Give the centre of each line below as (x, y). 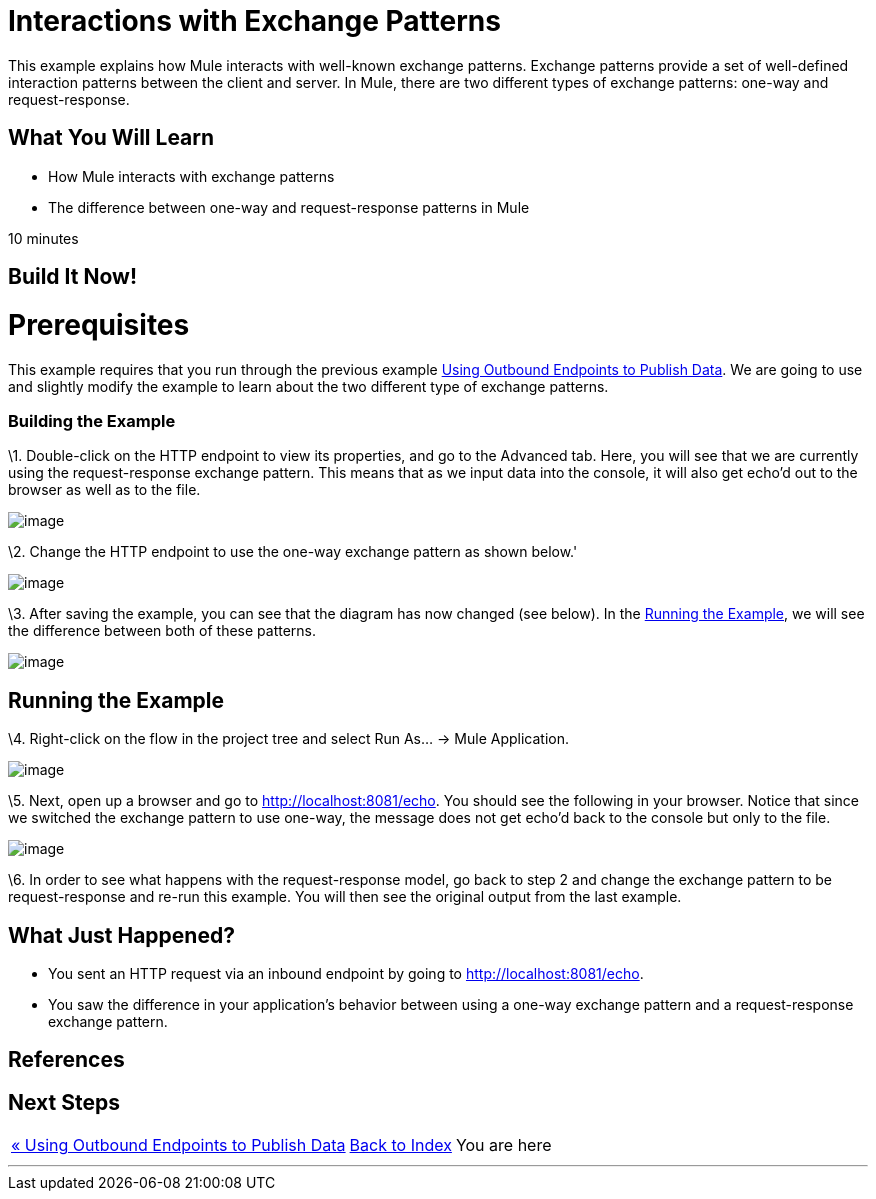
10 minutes (43, 238)
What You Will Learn (111, 138)
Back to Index (400, 1145)
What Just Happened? (121, 935)
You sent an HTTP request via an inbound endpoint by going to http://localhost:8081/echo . (346, 973)
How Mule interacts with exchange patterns (191, 176)
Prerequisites (99, 324)
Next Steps (64, 1102)
